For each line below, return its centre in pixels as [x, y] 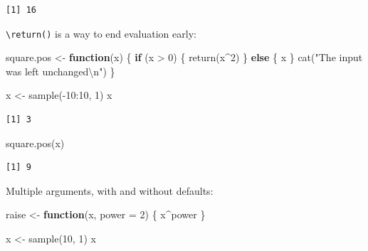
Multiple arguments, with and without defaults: [110, 190]
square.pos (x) [35, 143]
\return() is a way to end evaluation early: [101, 33]
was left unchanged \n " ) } [61, 71]
